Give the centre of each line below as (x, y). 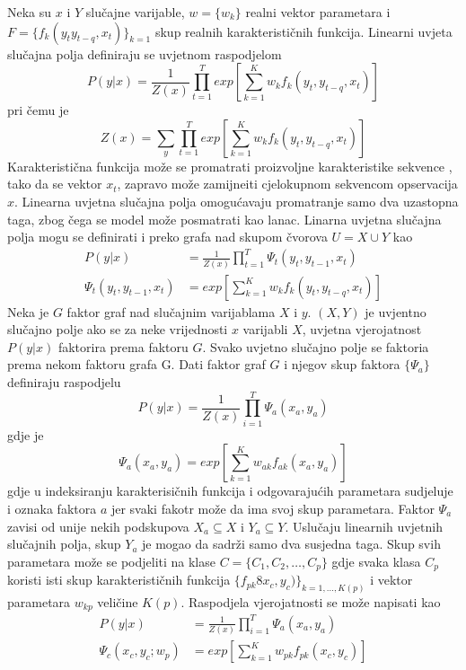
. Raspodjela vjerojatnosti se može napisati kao (311, 602)
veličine (118, 602)
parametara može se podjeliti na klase (111, 561)
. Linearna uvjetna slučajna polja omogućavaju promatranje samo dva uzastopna (237, 201)
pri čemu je (38, 110)
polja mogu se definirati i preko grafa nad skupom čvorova (167, 237)
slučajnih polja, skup (64, 544)
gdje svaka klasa (376, 561)
